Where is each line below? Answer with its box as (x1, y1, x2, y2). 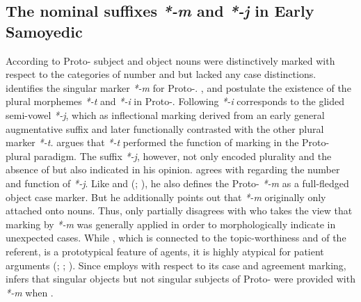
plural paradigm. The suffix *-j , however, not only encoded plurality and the (6, 148, 332, 163)
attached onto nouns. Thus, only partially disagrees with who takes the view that (6, 203, 353, 218)
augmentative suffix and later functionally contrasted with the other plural (6, 121, 324, 136)
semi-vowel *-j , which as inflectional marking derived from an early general (6, 107, 325, 122)
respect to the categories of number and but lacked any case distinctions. (6, 67, 316, 81)
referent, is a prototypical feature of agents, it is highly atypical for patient (6, 244, 324, 258)
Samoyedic (6, 20, 83, 42)
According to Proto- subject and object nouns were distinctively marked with (6, 53, 335, 67)
